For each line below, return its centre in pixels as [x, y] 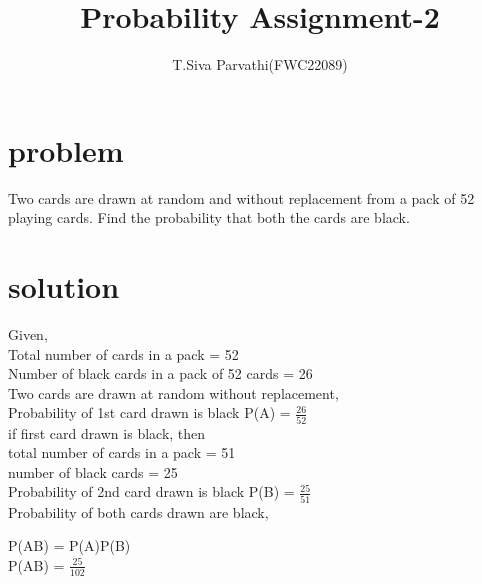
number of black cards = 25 [93, 471]
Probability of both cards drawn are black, [138, 511]
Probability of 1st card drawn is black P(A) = [149, 412]
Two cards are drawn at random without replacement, [173, 392]
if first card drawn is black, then [107, 432]
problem [66, 149]
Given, [28, 333]
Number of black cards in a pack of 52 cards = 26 [160, 373]
